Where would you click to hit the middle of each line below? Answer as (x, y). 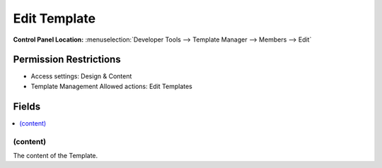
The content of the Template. (56, 155)
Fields (27, 106)
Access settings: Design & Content (81, 76)
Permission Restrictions (67, 60)
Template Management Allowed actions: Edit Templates (111, 86)
